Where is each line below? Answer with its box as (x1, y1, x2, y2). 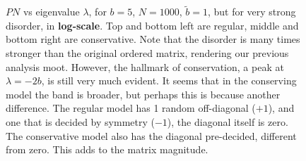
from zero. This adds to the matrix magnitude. (6, 142, 208, 157)
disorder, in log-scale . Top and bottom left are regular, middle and (6, 18, 299, 32)
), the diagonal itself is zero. (167, 114, 288, 129)
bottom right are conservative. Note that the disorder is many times (6, 32, 300, 46)
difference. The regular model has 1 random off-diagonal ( (6, 101, 256, 115)
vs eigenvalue (23, 4, 80, 19)
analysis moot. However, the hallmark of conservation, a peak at (6, 59, 284, 74)
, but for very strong (207, 4, 296, 19)
